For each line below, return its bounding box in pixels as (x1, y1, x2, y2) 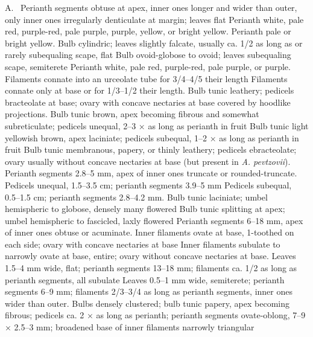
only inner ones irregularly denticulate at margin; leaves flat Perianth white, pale (5, 13, 304, 25)
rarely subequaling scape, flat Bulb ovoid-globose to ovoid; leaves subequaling (5, 48, 291, 61)
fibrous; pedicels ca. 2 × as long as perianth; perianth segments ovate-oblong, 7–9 (5, 309, 306, 321)
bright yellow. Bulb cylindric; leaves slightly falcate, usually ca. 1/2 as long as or (5, 36, 303, 49)
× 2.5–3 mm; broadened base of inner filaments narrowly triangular (5, 321, 255, 333)
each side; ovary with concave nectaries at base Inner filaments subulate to (5, 237, 280, 250)
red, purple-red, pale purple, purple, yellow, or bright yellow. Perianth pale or (5, 25, 291, 37)
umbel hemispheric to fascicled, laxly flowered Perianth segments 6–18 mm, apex (5, 214, 303, 226)
